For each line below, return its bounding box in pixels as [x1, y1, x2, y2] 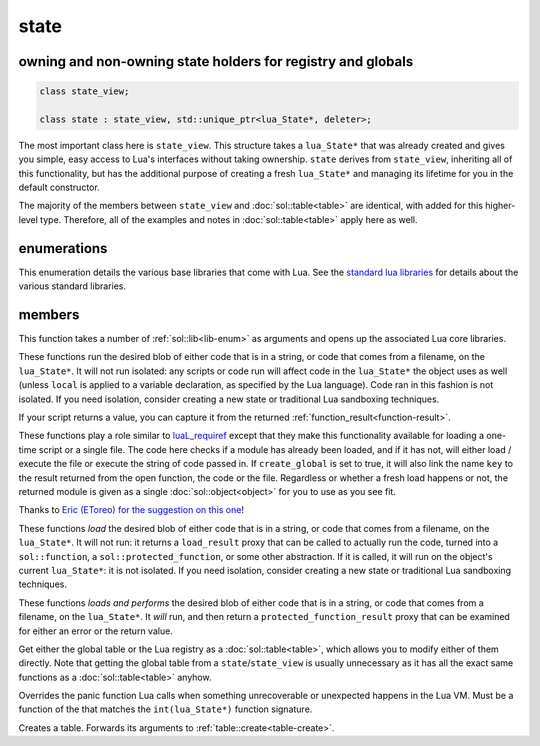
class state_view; [39, 86, 130, 97]
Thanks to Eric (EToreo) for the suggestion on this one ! [18, 504, 245, 516]
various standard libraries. [18, 280, 127, 292]
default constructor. [18, 181, 100, 194]
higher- [485, 200, 516, 212]
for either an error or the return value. [18, 625, 174, 637]
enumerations [18, 240, 108, 257]
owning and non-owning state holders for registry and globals [18, 53, 414, 70]
